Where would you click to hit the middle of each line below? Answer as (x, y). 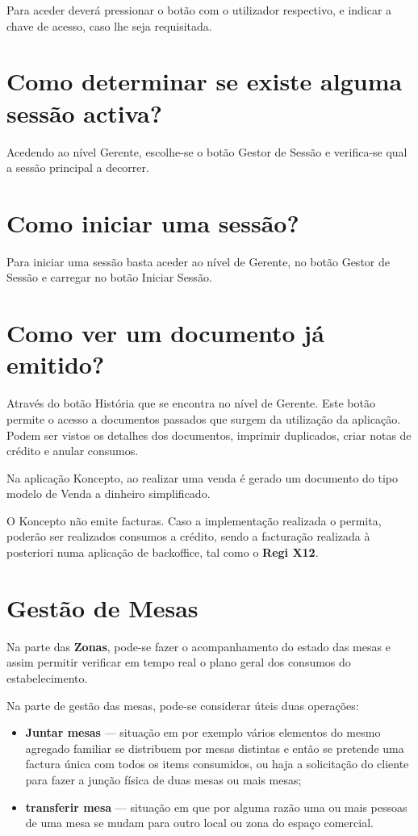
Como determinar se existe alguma (205, 81)
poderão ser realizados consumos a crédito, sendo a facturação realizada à (188, 536)
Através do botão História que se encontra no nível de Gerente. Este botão (191, 403)
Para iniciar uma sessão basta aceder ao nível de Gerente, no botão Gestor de (198, 261)
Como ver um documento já (165, 333)
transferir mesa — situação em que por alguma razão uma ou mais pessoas (216, 807)
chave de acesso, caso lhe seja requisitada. (109, 25)
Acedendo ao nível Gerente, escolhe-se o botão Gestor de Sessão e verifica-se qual (207, 151)
